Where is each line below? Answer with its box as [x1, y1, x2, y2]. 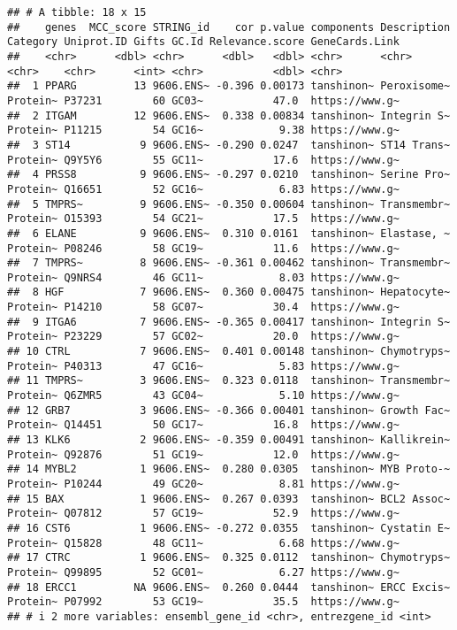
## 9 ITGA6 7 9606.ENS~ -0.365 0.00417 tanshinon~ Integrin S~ [7, 315, 451, 328]
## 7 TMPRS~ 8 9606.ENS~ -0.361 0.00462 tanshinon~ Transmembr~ [7, 257, 451, 270]
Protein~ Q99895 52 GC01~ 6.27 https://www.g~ [7, 565, 400, 579]
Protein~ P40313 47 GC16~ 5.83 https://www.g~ [7, 359, 400, 373]
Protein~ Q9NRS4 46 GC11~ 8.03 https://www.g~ [7, 271, 400, 284]
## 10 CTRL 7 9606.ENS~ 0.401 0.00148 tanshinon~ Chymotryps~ [7, 345, 451, 358]
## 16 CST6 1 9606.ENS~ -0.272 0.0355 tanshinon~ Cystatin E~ [7, 521, 451, 534]
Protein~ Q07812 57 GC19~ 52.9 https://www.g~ [7, 507, 400, 520]
